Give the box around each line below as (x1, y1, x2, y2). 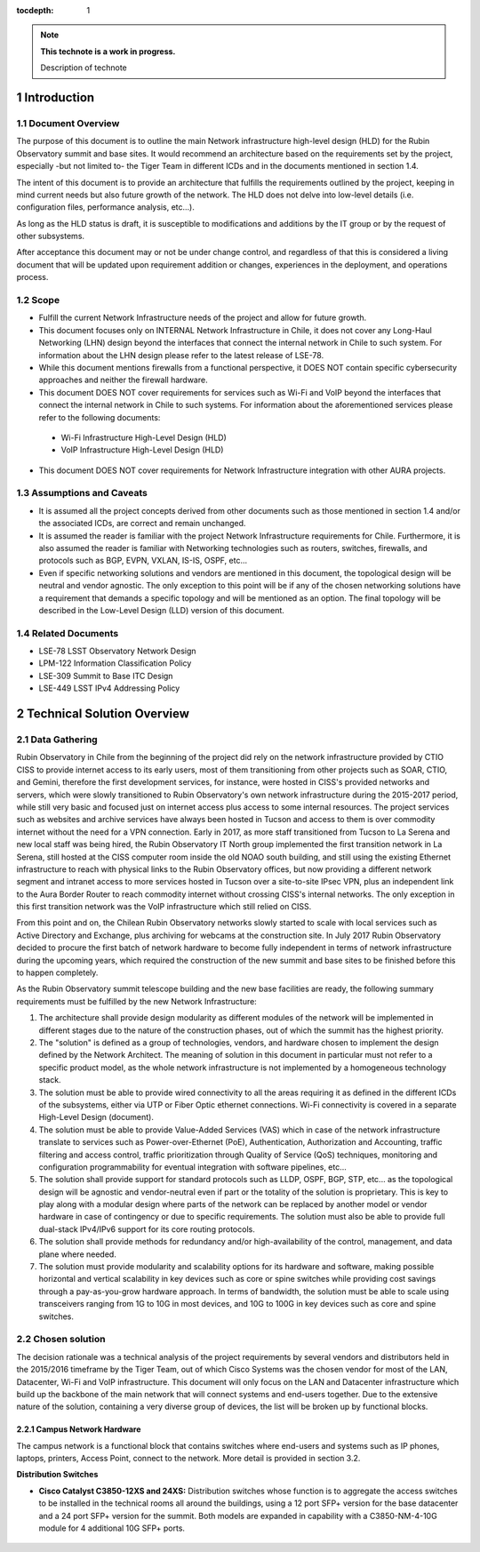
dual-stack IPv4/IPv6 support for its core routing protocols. (38, 1223, 255, 1235)
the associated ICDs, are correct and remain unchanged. (38, 518, 246, 529)
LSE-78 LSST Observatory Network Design (38, 645, 196, 657)
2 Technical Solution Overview (16, 707, 190, 722)
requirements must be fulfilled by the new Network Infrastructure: (16, 996, 257, 1006)
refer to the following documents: (38, 412, 161, 422)
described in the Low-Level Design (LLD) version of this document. (38, 604, 284, 615)
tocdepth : (16, 5, 54, 15)
